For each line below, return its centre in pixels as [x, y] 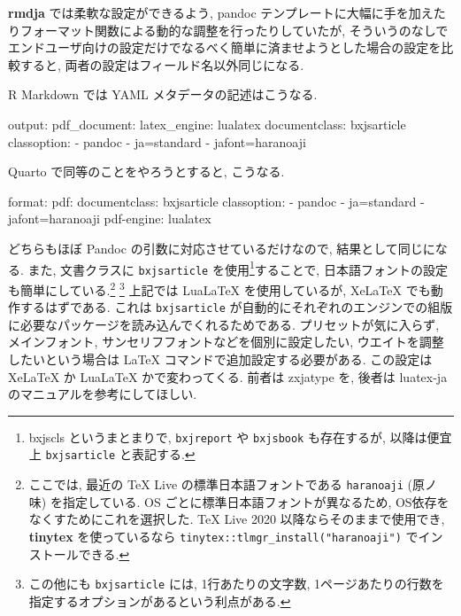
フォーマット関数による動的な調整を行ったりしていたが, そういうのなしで [234, 30]
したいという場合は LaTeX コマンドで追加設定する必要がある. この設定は [220, 359]
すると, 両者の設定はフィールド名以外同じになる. [162, 64]
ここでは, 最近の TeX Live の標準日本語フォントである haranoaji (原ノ [233, 484]
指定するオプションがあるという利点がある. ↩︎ [160, 600]
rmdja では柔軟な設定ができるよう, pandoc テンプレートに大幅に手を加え [221, 12]
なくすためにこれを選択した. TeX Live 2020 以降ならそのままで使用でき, [237, 519]
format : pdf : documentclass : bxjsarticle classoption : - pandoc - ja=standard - [216, 201]
